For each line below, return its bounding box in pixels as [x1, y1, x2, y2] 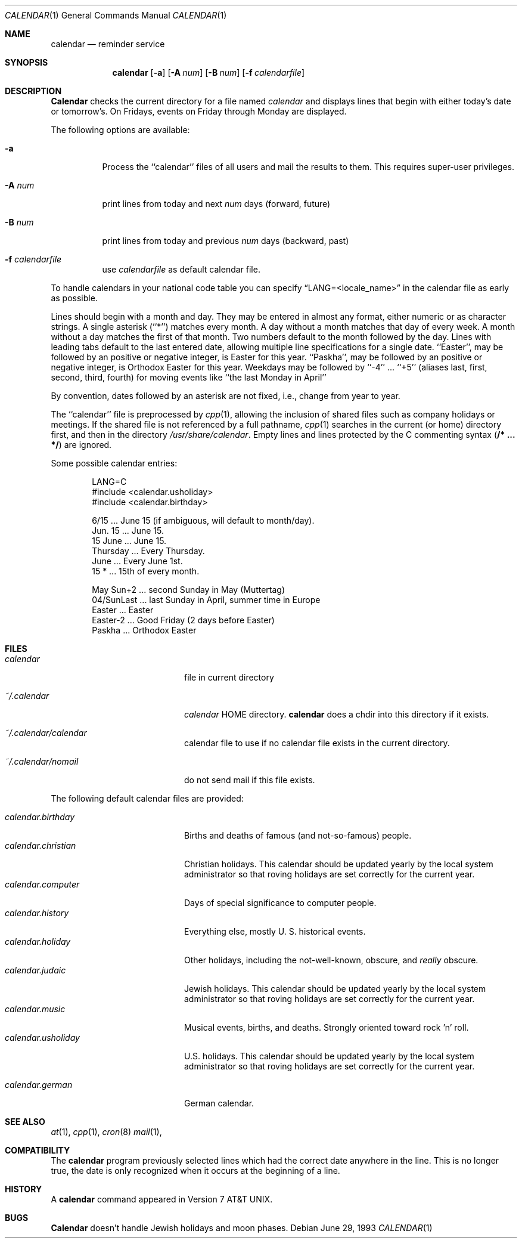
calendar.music [5, 1004, 66, 1014]
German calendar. [184, 1098, 254, 1108]
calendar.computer [5, 879, 80, 889]
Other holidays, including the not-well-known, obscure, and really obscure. [184, 955, 479, 965]
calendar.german [5, 1080, 73, 1090]
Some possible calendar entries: [51, 458, 178, 468]
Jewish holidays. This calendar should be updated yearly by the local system [184, 984, 486, 994]
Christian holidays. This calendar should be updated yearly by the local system [184, 859, 493, 869]
